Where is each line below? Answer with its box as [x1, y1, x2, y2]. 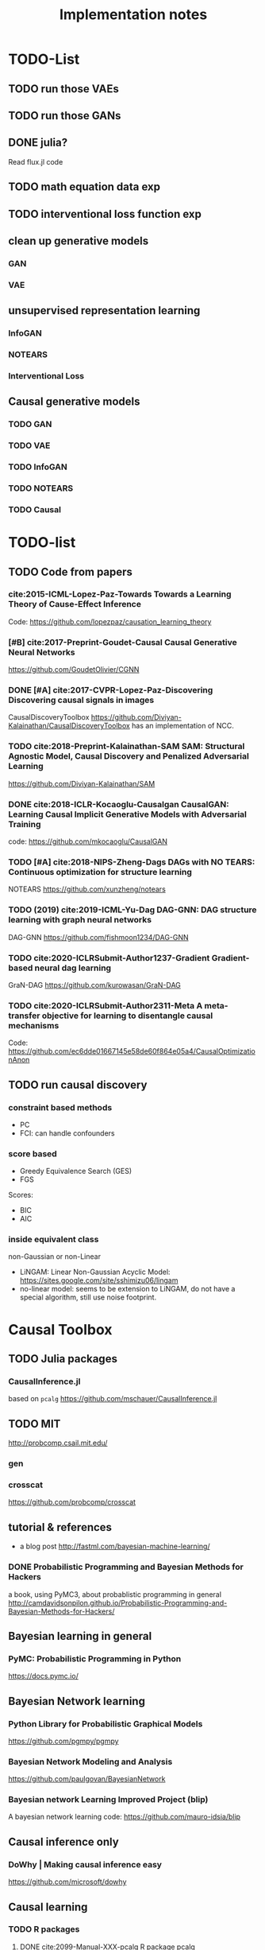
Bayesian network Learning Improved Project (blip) [8, 1794, 209, 1805]
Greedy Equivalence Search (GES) [19, 1167, 132, 1176]
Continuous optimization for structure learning [8, 866, 193, 877]
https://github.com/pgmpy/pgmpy [8, 1736, 119, 1746]
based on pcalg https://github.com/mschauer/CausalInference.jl [8, 1394, 217, 1404]
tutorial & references [8, 1521, 113, 1534]
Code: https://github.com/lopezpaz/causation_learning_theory [8, 616, 212, 626]
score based [8, 1148, 57, 1159]
